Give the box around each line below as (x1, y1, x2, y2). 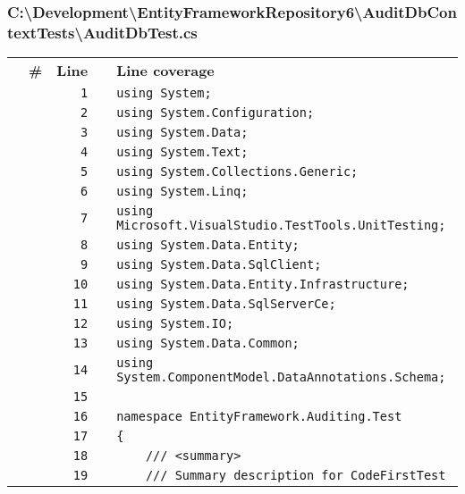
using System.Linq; (116, 184, 249, 199)
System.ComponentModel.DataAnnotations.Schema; (116, 370, 446, 385)
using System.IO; (116, 316, 234, 331)
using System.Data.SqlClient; (116, 257, 322, 272)
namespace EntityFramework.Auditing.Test (116, 409, 402, 424)
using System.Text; (116, 145, 249, 160)
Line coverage (116, 60, 215, 81)
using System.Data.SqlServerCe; (116, 297, 336, 312)
